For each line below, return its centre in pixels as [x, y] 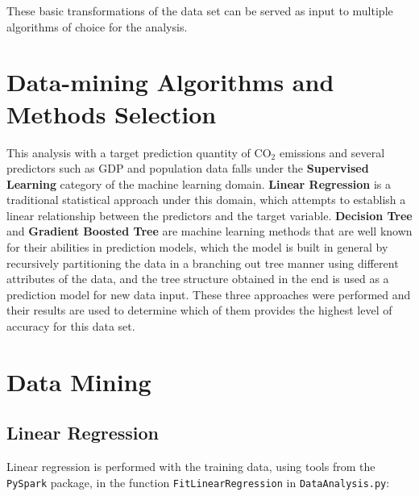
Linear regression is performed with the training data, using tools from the [191, 467]
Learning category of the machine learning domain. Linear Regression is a [199, 183]
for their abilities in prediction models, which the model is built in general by [197, 247]
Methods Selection [112, 113]
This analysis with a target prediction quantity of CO [139, 152]
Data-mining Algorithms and [170, 82]
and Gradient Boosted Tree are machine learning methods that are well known [209, 231]
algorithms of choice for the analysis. [97, 26]
